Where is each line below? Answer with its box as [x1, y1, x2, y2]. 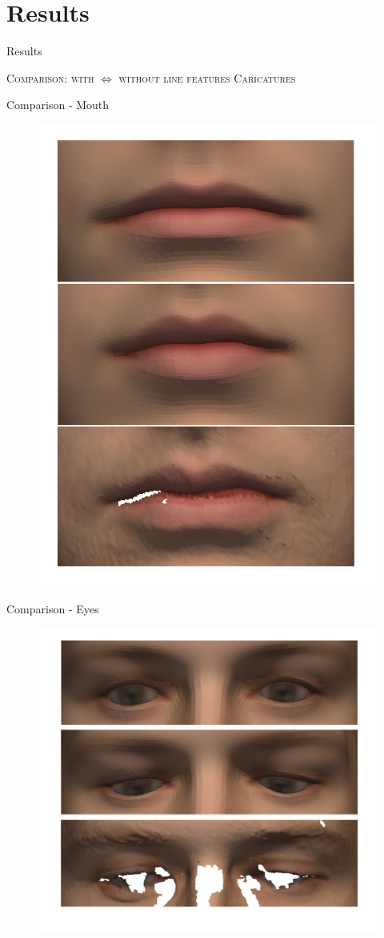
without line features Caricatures [118, 69, 296, 86]
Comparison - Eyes [6, 600, 99, 617]
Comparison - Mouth [6, 96, 110, 113]
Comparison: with [6, 69, 94, 86]
